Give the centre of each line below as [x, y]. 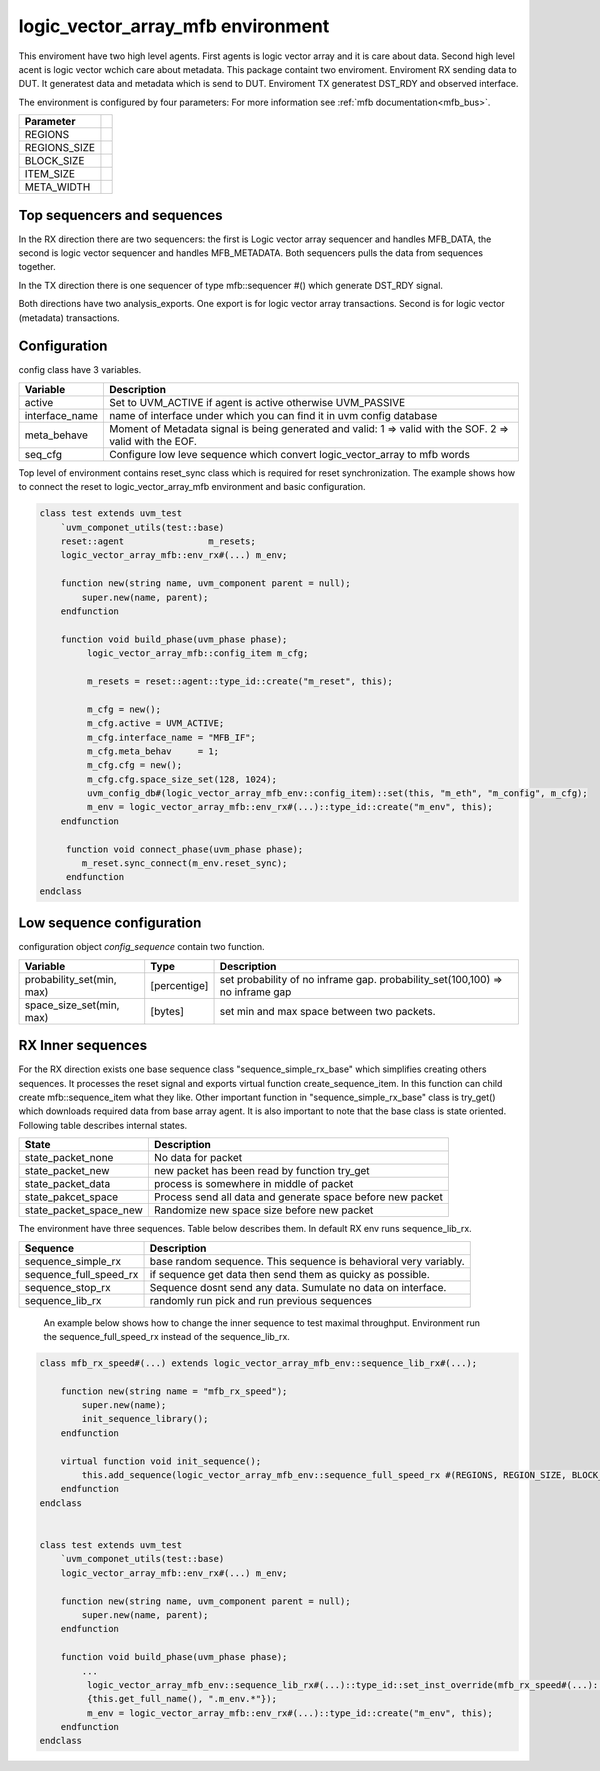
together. [37, 267]
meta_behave [56, 435]
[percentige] [179, 985]
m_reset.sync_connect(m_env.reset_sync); [184, 863]
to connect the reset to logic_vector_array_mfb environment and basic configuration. [192, 487]
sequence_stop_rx [68, 1287]
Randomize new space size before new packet [263, 1210]
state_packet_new [67, 1171]
